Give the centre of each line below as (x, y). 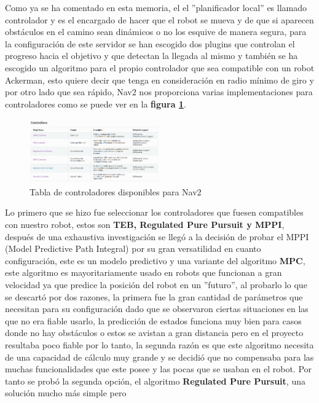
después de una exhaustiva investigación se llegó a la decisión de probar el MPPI (157, 236)
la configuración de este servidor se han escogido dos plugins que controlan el (150, 43)
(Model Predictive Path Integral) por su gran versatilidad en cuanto (133, 248)
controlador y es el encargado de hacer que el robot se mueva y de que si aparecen (159, 19)
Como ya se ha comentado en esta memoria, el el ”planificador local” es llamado (156, 7)
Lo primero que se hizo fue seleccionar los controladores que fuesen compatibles (154, 212)
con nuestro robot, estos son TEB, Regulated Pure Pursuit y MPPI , (145, 225)
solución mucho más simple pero (66, 393)
